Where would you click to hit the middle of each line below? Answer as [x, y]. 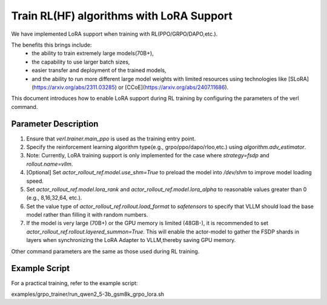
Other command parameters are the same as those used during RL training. [105, 251]
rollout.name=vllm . [50, 164]
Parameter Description [55, 124]
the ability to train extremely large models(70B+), [93, 53]
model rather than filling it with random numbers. [87, 215]
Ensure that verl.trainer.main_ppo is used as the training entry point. [111, 139]
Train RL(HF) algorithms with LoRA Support [122, 16]
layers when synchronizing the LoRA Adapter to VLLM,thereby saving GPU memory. [131, 240]
